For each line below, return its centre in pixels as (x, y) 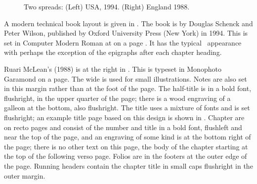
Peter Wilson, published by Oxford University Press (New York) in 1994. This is (126, 33)
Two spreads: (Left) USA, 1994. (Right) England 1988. (107, 6)
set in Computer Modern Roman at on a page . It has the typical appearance (123, 42)
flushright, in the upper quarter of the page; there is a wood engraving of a (117, 98)
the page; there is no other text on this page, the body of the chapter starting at (126, 146)
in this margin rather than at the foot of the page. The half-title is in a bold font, (128, 88)
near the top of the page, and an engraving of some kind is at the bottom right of (128, 137)
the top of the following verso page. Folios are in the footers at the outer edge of (126, 156)
